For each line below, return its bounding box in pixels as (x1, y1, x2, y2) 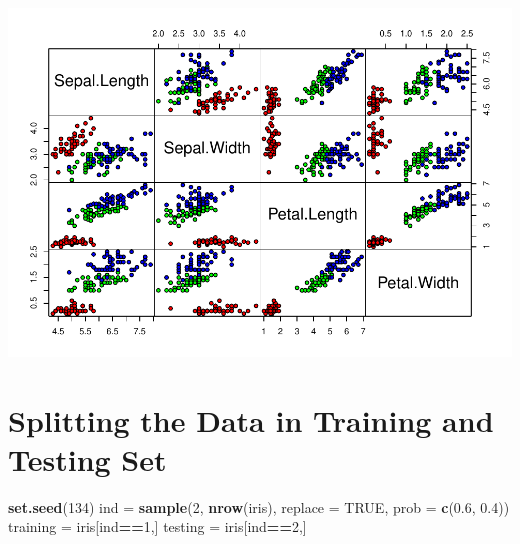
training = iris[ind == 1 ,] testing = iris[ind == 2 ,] (8, 516, 307, 537)
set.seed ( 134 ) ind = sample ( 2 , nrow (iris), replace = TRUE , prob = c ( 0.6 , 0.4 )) (8, 496, 510, 517)
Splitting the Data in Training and (8, 399, 494, 440)
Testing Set (8, 438, 167, 479)
